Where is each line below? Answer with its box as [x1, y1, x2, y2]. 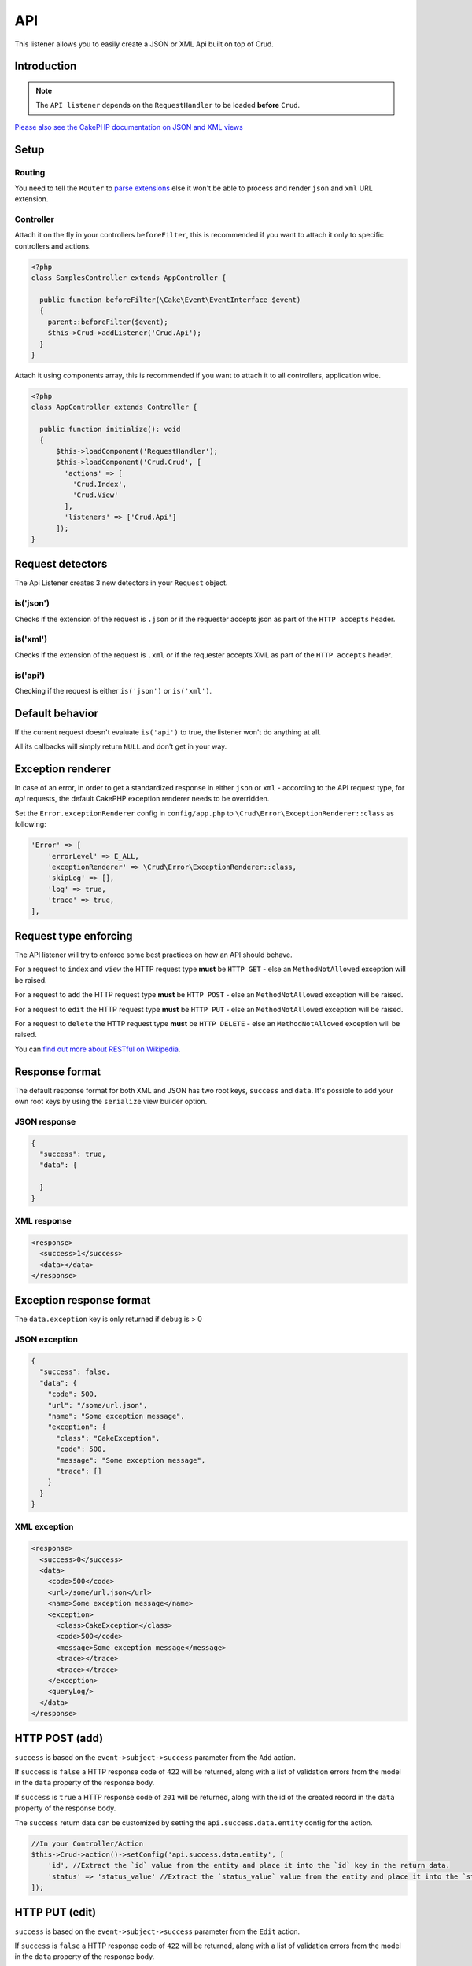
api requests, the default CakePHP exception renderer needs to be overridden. [14, 794, 270, 804]
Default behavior [14, 706, 98, 720]
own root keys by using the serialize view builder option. [14, 1097, 208, 1106]
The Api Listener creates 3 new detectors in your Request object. [14, 578, 228, 587]
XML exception [14, 1522, 74, 1533]
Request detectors [14, 558, 108, 571]
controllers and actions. [14, 241, 91, 251]
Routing [14, 167, 46, 178]
